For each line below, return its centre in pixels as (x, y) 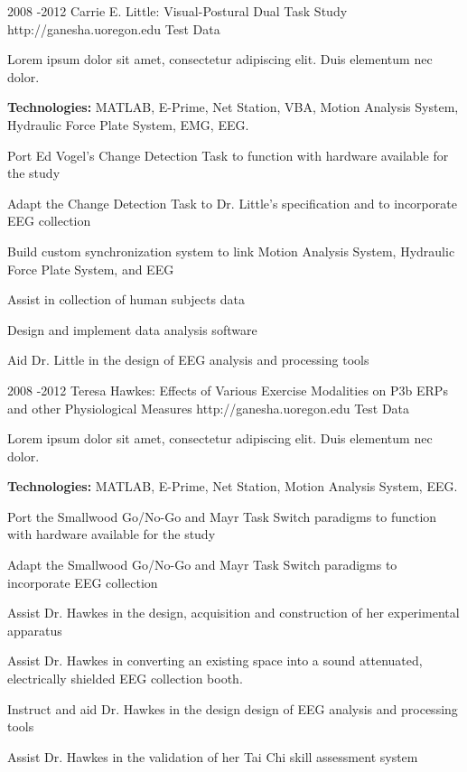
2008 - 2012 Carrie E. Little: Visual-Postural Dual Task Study (177, 11)
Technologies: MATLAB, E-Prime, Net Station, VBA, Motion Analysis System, (233, 107)
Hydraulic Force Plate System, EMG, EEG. (128, 124)
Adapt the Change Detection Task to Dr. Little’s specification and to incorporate (232, 203)
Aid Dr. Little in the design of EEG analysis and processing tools (188, 360)
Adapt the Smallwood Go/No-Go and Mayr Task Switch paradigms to (202, 565)
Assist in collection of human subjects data (126, 299)
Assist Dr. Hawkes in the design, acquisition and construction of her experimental (233, 613)
